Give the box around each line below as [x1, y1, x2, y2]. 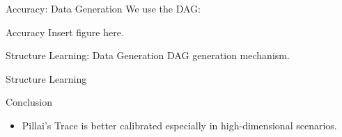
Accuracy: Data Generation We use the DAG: [6, 1, 201, 15]
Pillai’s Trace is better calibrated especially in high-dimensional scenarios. [22, 118, 337, 132]
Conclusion [6, 95, 52, 109]
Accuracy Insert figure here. [6, 24, 124, 39]
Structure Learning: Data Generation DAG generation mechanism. [6, 48, 290, 63]
